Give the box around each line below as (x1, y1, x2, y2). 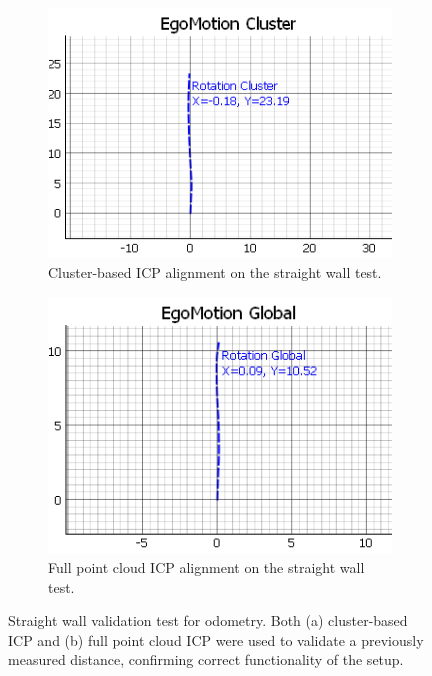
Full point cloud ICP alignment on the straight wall (48, 557, 365, 577)
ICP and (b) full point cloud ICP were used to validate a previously (8, 629, 424, 650)
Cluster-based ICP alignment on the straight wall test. (48, 262, 382, 283)
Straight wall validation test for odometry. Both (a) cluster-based (8, 610, 408, 631)
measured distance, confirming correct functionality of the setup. (8, 649, 404, 670)
